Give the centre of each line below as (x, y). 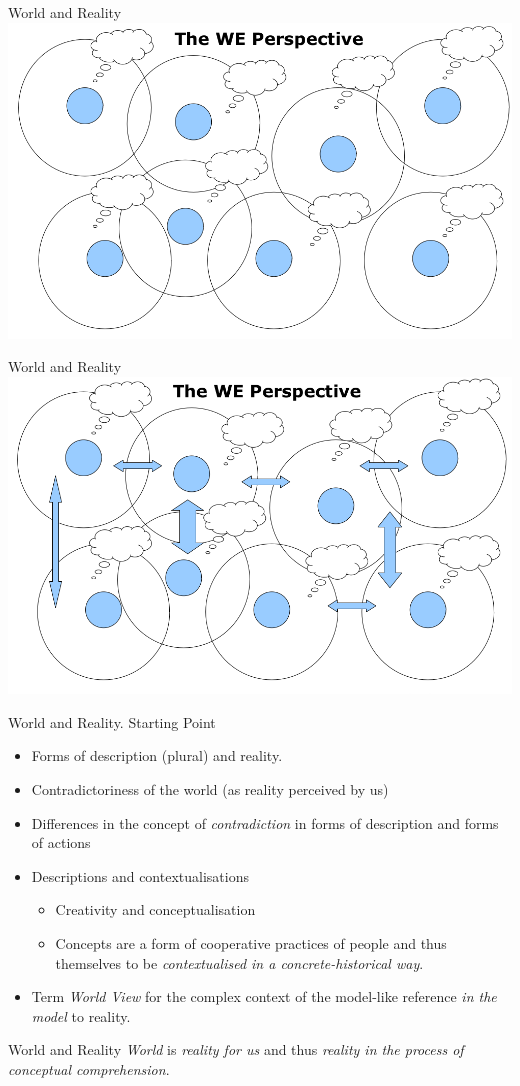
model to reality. (81, 1015)
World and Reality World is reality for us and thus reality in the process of (236, 1049)
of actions (61, 842)
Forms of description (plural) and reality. (157, 755)
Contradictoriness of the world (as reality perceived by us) (210, 788)
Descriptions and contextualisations (140, 875)
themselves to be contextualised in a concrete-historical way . (239, 962)
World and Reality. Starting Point (112, 721)
